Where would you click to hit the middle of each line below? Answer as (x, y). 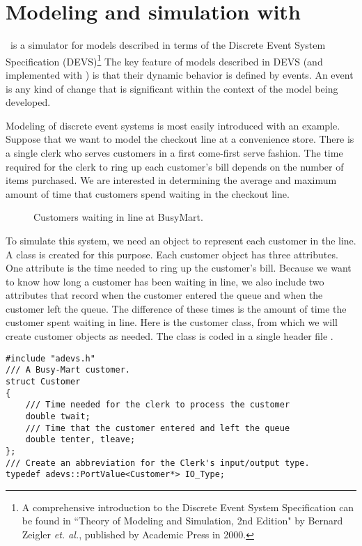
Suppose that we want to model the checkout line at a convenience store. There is (180, 139)
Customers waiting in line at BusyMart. (118, 217)
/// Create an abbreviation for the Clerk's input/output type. (158, 463)
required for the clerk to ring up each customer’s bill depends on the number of (175, 166)
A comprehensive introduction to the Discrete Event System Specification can (188, 507)
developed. (28, 102)
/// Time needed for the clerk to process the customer (158, 405)
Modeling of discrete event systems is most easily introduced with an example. (173, 125)
